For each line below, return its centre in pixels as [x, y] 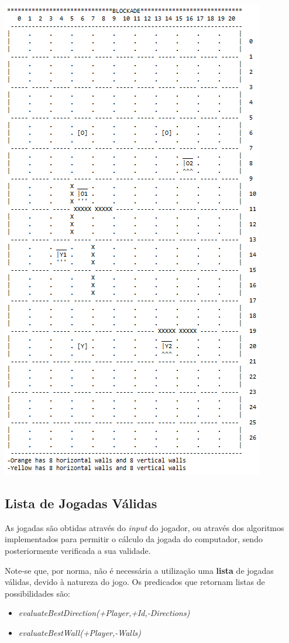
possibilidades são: [37, 593]
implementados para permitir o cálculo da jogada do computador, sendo [134, 539]
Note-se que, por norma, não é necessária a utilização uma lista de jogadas [139, 570]
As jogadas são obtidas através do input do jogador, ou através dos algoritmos [144, 527]
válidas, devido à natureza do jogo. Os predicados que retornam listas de [135, 582]
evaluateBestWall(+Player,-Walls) [80, 632]
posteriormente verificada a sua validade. [78, 550]
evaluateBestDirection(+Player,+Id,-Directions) [104, 613]
